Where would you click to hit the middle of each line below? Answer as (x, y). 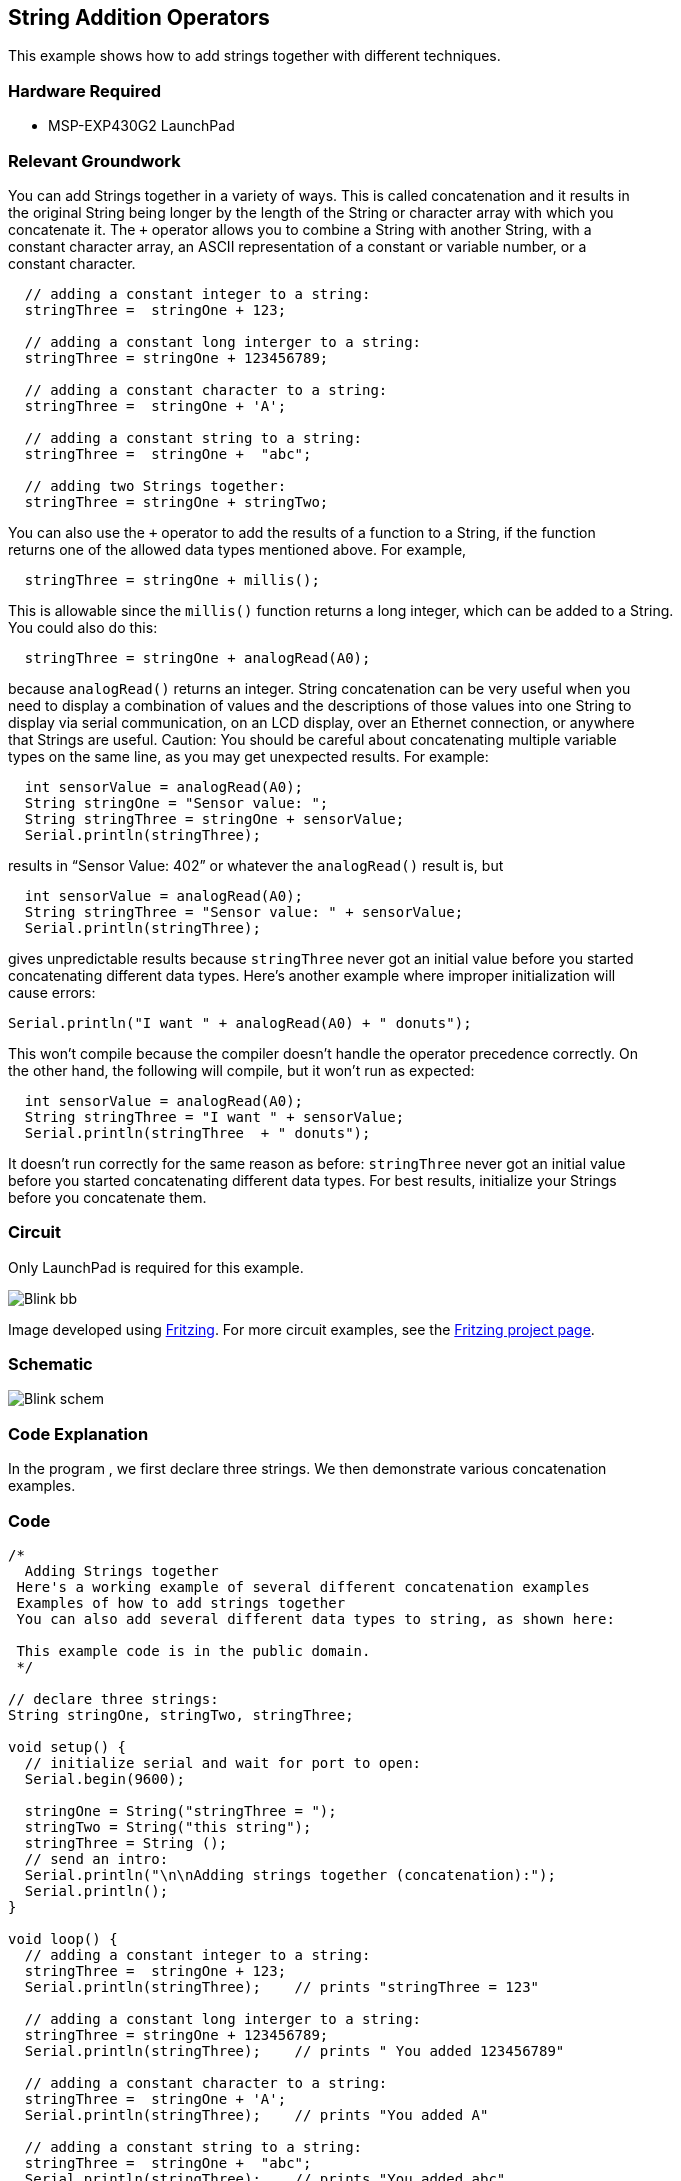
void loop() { (63, 1938)
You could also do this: (83, 627)
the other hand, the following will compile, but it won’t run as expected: (241, 1070)
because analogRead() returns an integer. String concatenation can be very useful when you (319, 688)
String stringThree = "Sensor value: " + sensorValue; (244, 911)
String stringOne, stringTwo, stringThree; (181, 1714)
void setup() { (67, 1746)
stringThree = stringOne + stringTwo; (176, 501)
